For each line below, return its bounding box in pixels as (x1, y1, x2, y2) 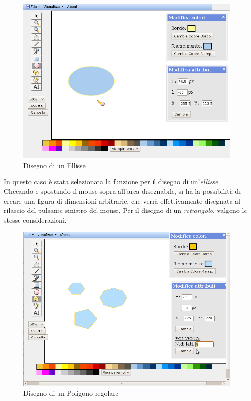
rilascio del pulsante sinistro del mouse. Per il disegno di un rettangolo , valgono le (4, 205, 247, 215)
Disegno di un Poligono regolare (23, 387, 119, 398)
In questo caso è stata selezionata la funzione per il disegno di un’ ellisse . (4, 176, 220, 187)
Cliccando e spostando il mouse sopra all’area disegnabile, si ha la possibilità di (4, 186, 241, 196)
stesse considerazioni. (4, 214, 67, 225)
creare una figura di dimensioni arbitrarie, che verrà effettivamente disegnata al (4, 195, 241, 206)
